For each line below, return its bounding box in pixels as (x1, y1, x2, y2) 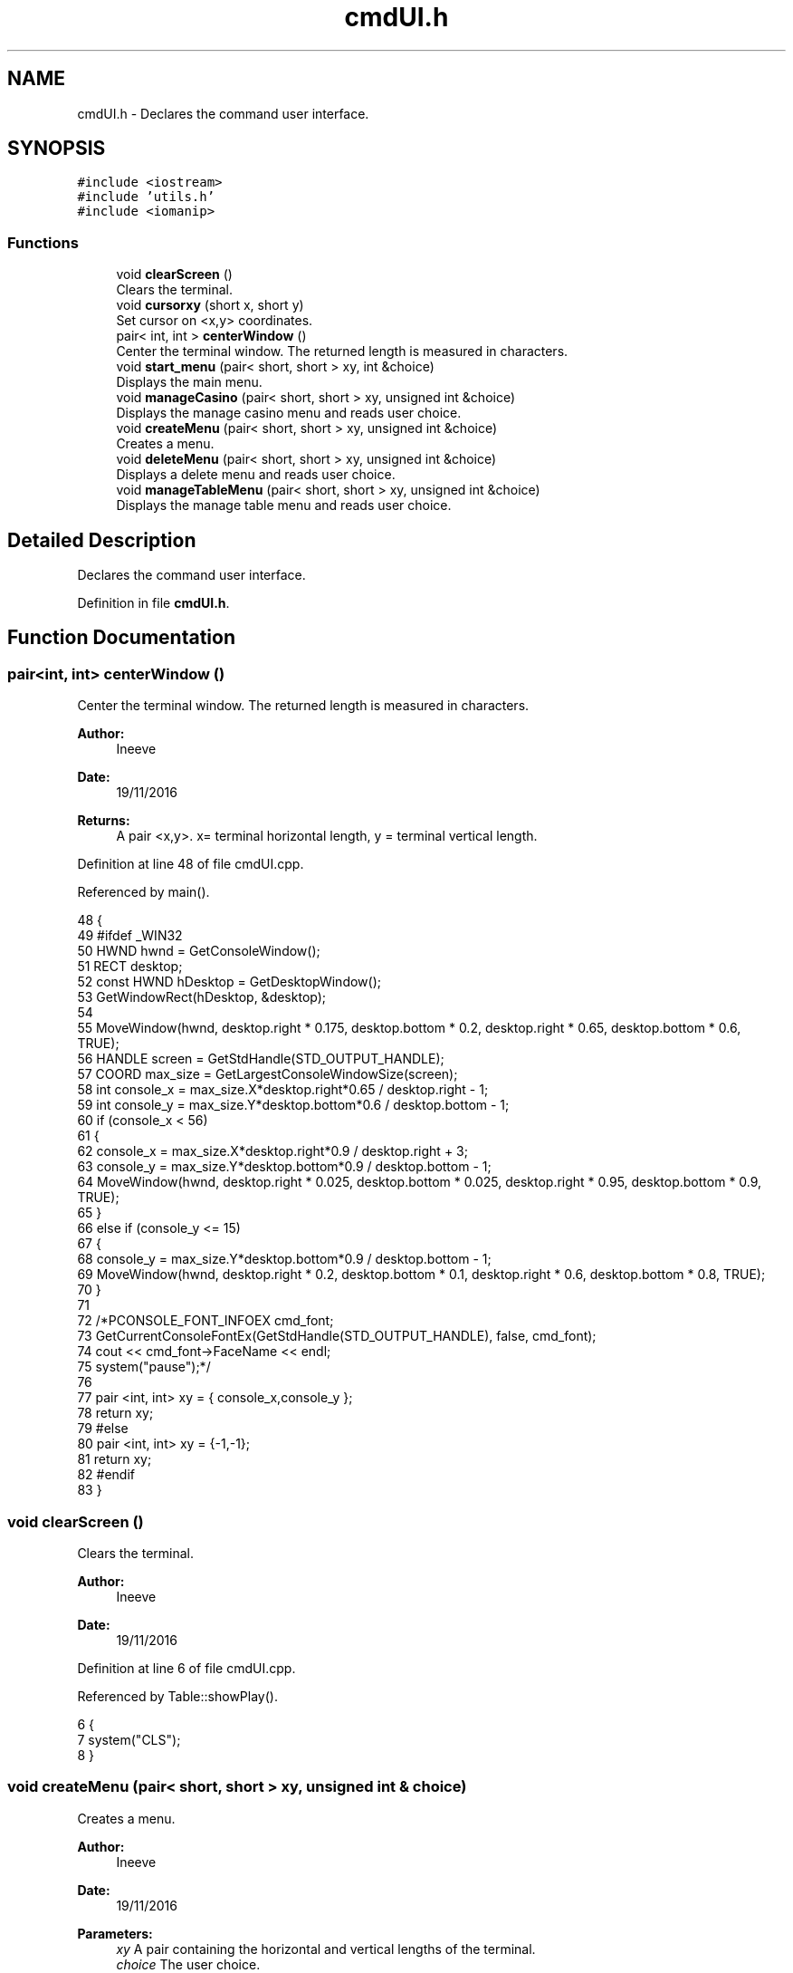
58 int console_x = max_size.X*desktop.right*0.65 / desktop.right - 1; (77, 1082, 489, 1098)
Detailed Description (7, 528, 196, 552)
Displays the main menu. (116, 374, 263, 390)
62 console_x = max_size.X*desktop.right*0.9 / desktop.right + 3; (77, 1143, 468, 1160)
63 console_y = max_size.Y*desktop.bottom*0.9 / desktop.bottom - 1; (77, 1159, 492, 1175)
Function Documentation (7, 626, 235, 650)
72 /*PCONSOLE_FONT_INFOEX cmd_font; (77, 1313, 334, 1329)
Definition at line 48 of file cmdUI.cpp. (77, 856, 304, 872)
